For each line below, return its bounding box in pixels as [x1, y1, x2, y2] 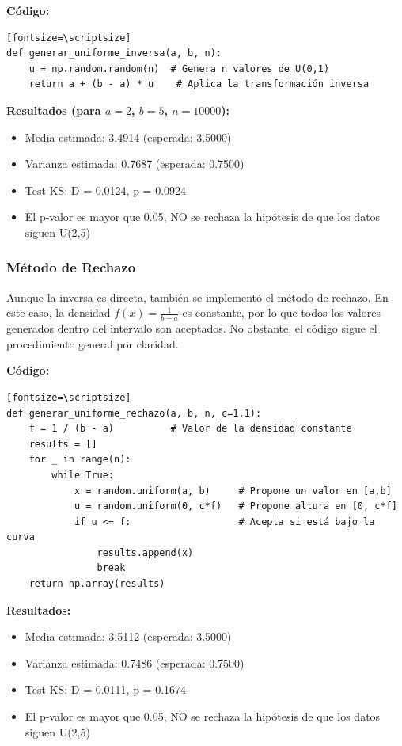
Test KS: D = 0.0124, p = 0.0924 [25, 181, 187, 198]
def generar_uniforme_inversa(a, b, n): [6, 48, 222, 59]
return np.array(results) [28, 578, 165, 590]
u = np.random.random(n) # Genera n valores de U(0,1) [28, 63, 330, 74]
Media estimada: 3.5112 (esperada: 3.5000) [25, 628, 232, 645]
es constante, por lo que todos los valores [182, 304, 381, 321]
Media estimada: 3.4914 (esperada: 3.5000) [25, 128, 232, 145]
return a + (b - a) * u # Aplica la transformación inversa [28, 78, 370, 90]
